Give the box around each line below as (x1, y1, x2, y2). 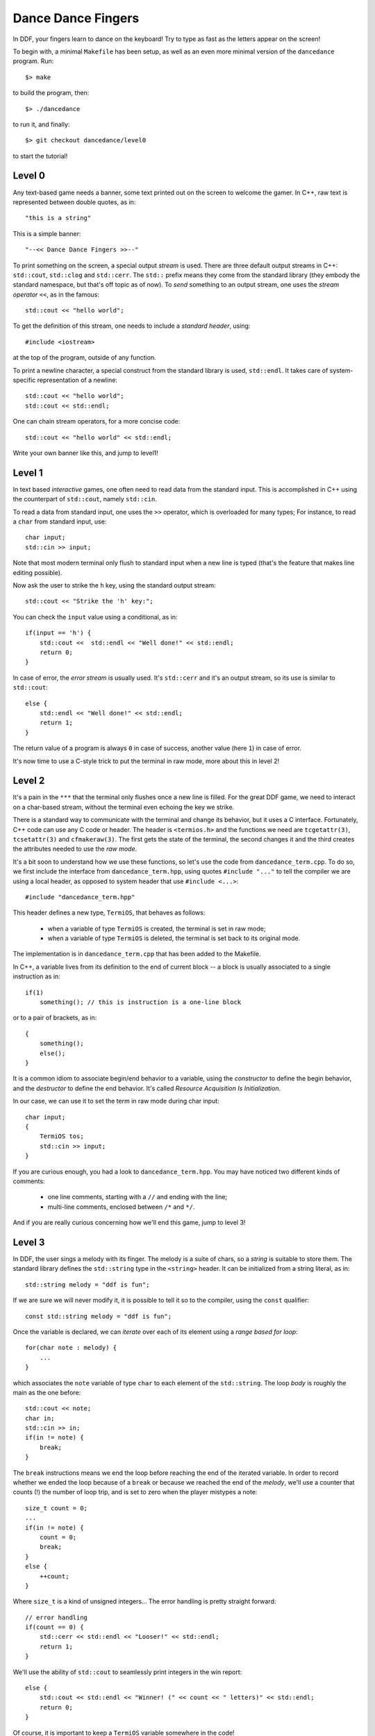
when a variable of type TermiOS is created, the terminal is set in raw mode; (47, 924, 266, 933)
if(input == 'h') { (25, 629, 92, 637)
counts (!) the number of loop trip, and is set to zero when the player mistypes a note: (12, 1488, 258, 1496)
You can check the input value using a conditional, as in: (12, 612, 178, 621)
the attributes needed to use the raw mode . (12, 844, 137, 853)
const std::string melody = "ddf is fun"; (25, 1312, 172, 1320)
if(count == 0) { (25, 1624, 84, 1631)
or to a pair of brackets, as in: (12, 1014, 97, 1022)
